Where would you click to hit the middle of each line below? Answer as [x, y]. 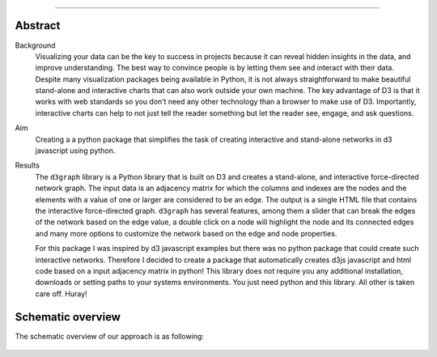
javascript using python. [75, 151]
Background [35, 45]
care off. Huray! [62, 293]
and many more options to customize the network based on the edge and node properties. [186, 233]
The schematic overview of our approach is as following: [109, 336]
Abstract [38, 25]
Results [28, 165]
